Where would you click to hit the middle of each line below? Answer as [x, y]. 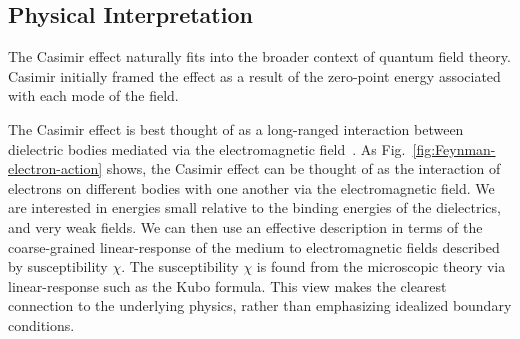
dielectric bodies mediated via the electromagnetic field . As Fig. [207, 148]
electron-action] [55, 168]
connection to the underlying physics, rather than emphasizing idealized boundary [260, 305]
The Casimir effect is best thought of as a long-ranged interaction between [236, 128]
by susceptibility [58, 266]
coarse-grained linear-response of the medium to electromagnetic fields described [254, 246]
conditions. [41, 324]
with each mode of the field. [93, 95]
